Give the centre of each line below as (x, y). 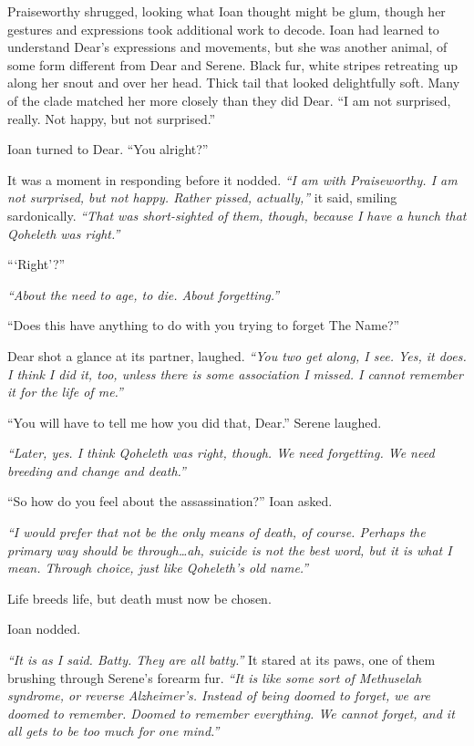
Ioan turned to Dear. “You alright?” (108, 149)
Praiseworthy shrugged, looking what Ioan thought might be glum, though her (227, 11)
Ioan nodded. (44, 629)
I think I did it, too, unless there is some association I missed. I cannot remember (235, 373)
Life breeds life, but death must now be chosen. (139, 598)
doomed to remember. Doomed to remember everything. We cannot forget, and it (231, 713)
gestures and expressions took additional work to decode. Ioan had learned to (223, 29)
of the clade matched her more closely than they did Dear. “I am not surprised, (229, 100)
